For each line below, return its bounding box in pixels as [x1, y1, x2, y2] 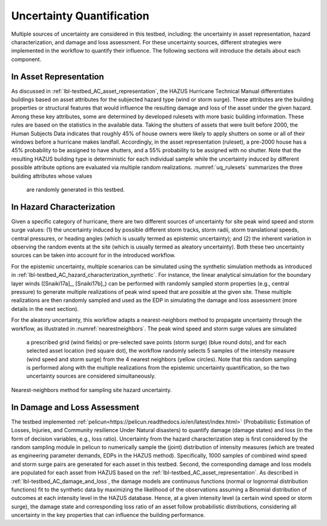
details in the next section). [11, 305, 79, 312]
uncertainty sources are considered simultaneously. [26, 373, 156, 380]
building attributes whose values [11, 172, 93, 179]
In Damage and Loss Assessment [11, 402, 139, 412]
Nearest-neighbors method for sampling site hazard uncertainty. [11, 386, 172, 393]
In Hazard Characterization [11, 202, 115, 212]
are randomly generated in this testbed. [26, 185, 125, 193]
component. [11, 55, 42, 63]
